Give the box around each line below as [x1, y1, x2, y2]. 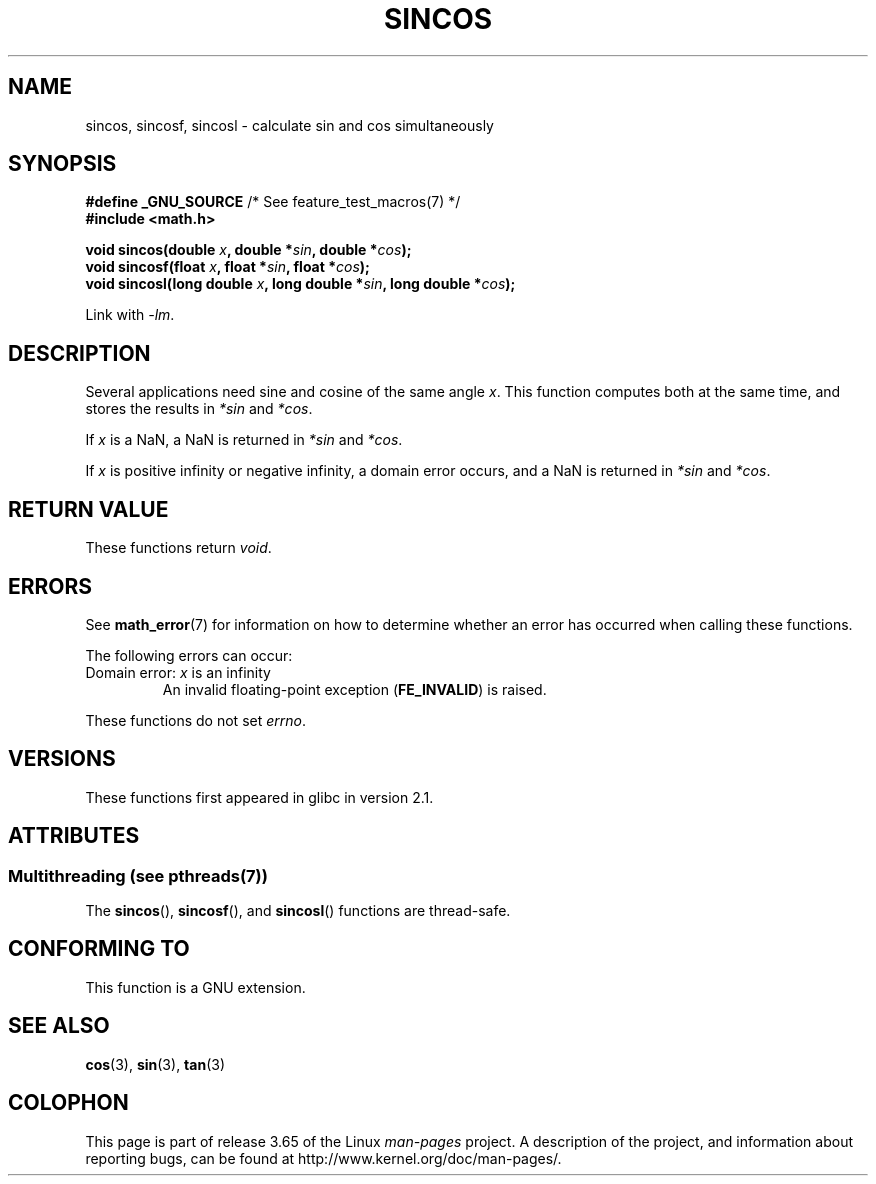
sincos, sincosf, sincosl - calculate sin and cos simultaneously [85, 116, 494, 134]
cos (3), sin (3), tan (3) [85, 1055, 226, 1073]
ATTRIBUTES [8, 823, 140, 849]
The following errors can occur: [85, 646, 293, 664]
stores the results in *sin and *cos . [85, 400, 313, 418]
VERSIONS [8, 746, 116, 772]
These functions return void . [85, 539, 272, 557]
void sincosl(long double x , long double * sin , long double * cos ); [85, 275, 516, 293]
